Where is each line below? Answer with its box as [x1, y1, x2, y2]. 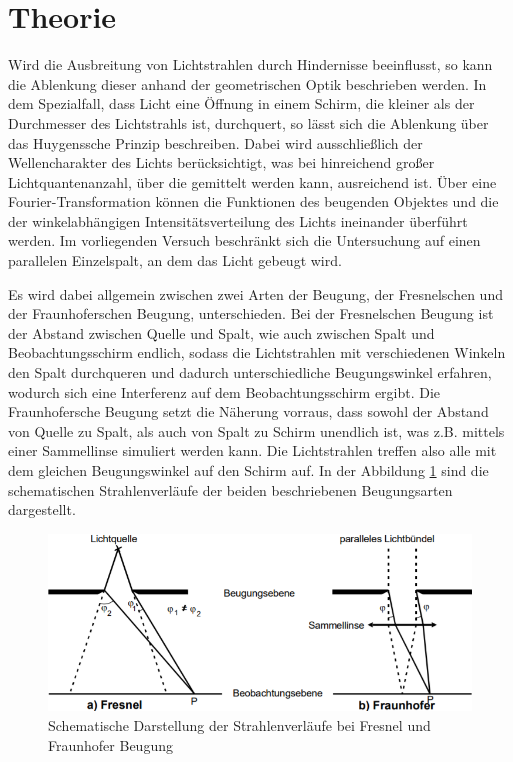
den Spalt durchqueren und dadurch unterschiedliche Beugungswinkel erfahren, [8, 362, 492, 383]
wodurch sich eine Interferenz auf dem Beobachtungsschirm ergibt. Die [8, 381, 441, 402]
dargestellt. [8, 499, 76, 520]
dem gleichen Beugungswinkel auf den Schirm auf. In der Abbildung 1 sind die [8, 460, 489, 480]
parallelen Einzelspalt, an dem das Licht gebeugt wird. [8, 250, 342, 271]
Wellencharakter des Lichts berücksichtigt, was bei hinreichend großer [8, 152, 435, 173]
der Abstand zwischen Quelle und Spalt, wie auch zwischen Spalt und [8, 322, 435, 343]
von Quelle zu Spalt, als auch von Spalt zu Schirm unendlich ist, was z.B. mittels [8, 420, 505, 441]
